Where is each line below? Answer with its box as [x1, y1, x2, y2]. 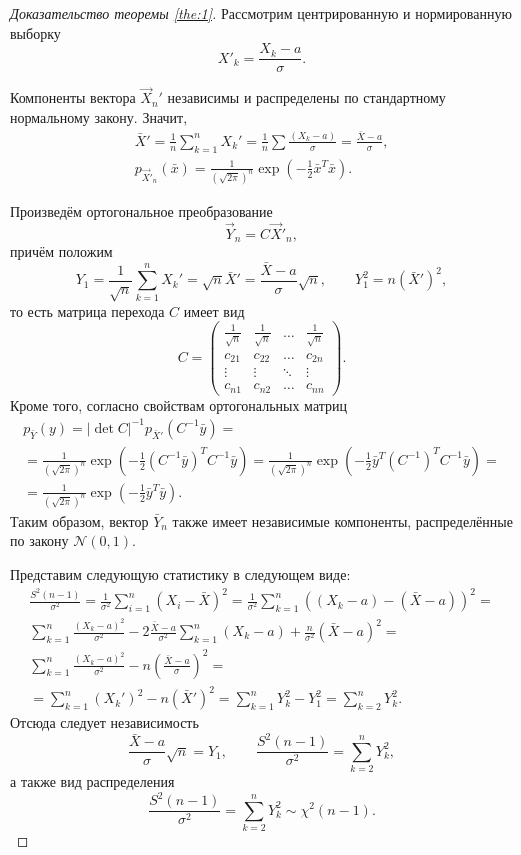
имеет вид [183, 300, 245, 321]
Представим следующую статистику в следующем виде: [10, 564, 351, 585]
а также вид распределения [10, 771, 175, 791]
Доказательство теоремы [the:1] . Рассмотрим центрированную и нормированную [10, 3, 512, 23]
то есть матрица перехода [10, 300, 165, 321]
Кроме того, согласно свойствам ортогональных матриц [10, 394, 348, 415]
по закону [10, 530, 69, 551]
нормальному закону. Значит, [10, 107, 188, 128]
